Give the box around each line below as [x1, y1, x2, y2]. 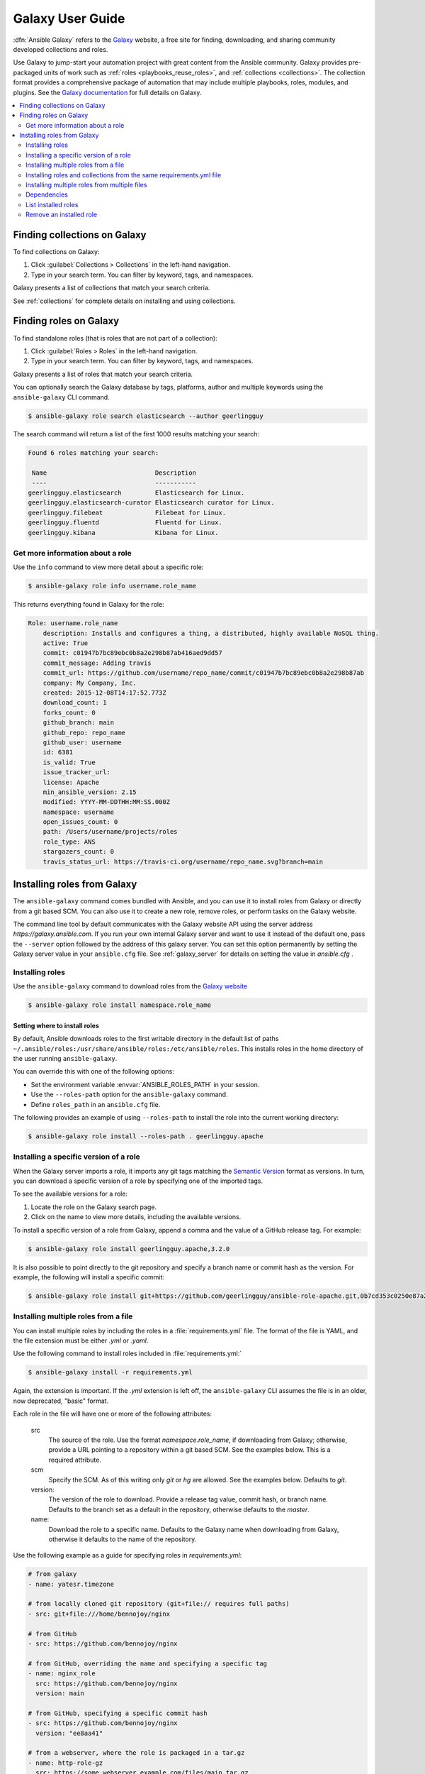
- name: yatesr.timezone [28, 1580, 115, 1588]
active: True [42, 639, 89, 647]
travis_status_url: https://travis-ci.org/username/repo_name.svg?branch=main [42, 857, 324, 866]
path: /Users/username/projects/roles [42, 827, 178, 836]
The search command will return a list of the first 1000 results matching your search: [13, 430, 260, 439]
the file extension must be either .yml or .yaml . [13, 1336, 149, 1345]
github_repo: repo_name [42, 728, 125, 737]
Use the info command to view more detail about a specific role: [13, 563, 204, 571]
